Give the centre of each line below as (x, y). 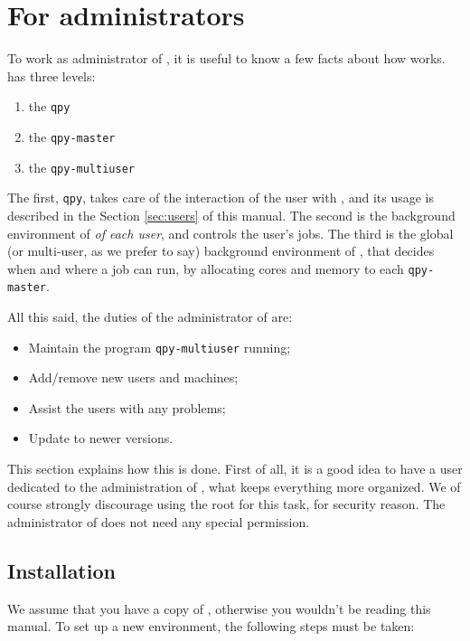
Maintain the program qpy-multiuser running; (160, 347)
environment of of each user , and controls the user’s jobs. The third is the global (230, 233)
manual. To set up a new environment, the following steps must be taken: (211, 626)
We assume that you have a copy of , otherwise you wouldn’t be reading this (219, 608)
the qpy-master (72, 136)
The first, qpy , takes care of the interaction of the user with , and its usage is (221, 198)
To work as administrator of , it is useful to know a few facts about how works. (226, 58)
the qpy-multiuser (81, 167)
